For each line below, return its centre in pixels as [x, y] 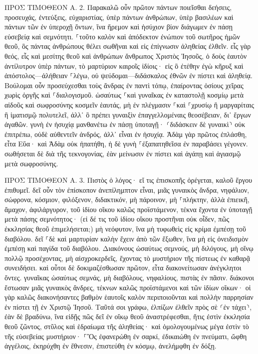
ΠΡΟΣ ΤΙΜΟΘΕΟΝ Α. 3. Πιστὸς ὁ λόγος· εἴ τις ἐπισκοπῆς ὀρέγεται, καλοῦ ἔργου [129, 180]
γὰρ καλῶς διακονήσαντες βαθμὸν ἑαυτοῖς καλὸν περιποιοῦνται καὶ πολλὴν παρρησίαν [129, 297]
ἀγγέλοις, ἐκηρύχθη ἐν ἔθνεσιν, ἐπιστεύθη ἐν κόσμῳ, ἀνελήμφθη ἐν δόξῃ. [111, 346]
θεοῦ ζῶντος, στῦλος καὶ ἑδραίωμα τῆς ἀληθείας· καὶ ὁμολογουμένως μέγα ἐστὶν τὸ [127, 326]
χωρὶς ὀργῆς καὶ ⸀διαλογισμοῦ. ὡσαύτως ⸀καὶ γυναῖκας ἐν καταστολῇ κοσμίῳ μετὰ [124, 95]
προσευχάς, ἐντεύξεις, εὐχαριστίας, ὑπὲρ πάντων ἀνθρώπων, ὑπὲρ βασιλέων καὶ [119, 17]
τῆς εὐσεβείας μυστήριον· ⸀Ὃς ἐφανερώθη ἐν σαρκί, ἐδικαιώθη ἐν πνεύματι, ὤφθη [126, 336]
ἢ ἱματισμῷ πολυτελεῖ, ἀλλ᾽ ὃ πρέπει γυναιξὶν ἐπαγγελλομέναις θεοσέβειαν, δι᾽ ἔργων [128, 114]
